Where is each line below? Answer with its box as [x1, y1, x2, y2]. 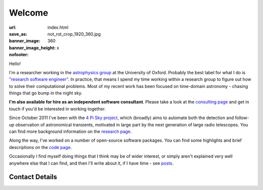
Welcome [9, 7, 48, 18]
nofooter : [9, 52, 29, 58]
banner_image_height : [9, 44, 56, 51]
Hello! [9, 61, 21, 66]
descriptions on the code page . [9, 144, 72, 150]
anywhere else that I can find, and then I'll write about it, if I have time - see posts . [9, 160, 174, 166]
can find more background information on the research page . [9, 128, 132, 134]
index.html [47, 24, 69, 30]
